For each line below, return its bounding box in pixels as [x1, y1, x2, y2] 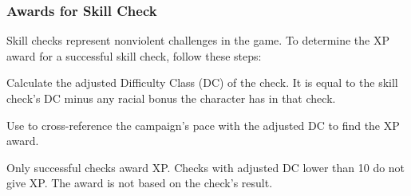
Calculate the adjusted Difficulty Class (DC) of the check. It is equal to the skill [6, 74, 398, 91]
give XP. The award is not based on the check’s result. [6, 174, 273, 191]
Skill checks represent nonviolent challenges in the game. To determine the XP [6, 32, 390, 49]
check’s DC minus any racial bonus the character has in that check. [6, 90, 336, 106]
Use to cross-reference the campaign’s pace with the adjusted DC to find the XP [6, 116, 400, 133]
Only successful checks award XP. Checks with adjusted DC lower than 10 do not [6, 159, 405, 175]
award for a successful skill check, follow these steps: [6, 47, 262, 64]
